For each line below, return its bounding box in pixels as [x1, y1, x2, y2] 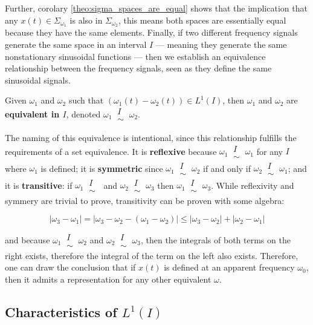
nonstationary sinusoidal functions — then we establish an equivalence [5, 50, 266, 62]
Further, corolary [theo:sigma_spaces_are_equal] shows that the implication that [5, 2, 308, 14]
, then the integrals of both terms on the [140, 233, 291, 246]
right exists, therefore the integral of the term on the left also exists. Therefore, [5, 249, 298, 261]
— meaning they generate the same [155, 38, 287, 51]
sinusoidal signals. [5, 73, 71, 86]
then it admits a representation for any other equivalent [5, 272, 211, 285]
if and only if [203, 162, 251, 174]
